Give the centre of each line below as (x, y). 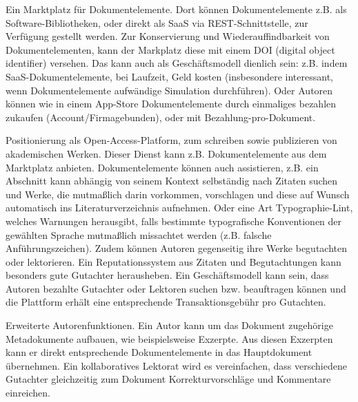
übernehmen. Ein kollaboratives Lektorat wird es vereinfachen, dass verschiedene (176, 365)
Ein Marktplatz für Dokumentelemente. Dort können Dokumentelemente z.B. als (176, 9)
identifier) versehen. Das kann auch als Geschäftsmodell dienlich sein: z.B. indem (177, 63)
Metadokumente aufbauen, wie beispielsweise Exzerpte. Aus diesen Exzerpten (169, 338)
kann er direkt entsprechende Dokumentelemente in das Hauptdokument (159, 352)
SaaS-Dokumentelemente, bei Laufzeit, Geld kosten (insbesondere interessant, (169, 76)
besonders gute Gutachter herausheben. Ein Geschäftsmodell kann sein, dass (167, 275)
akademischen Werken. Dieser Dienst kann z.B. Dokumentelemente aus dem (166, 153)
